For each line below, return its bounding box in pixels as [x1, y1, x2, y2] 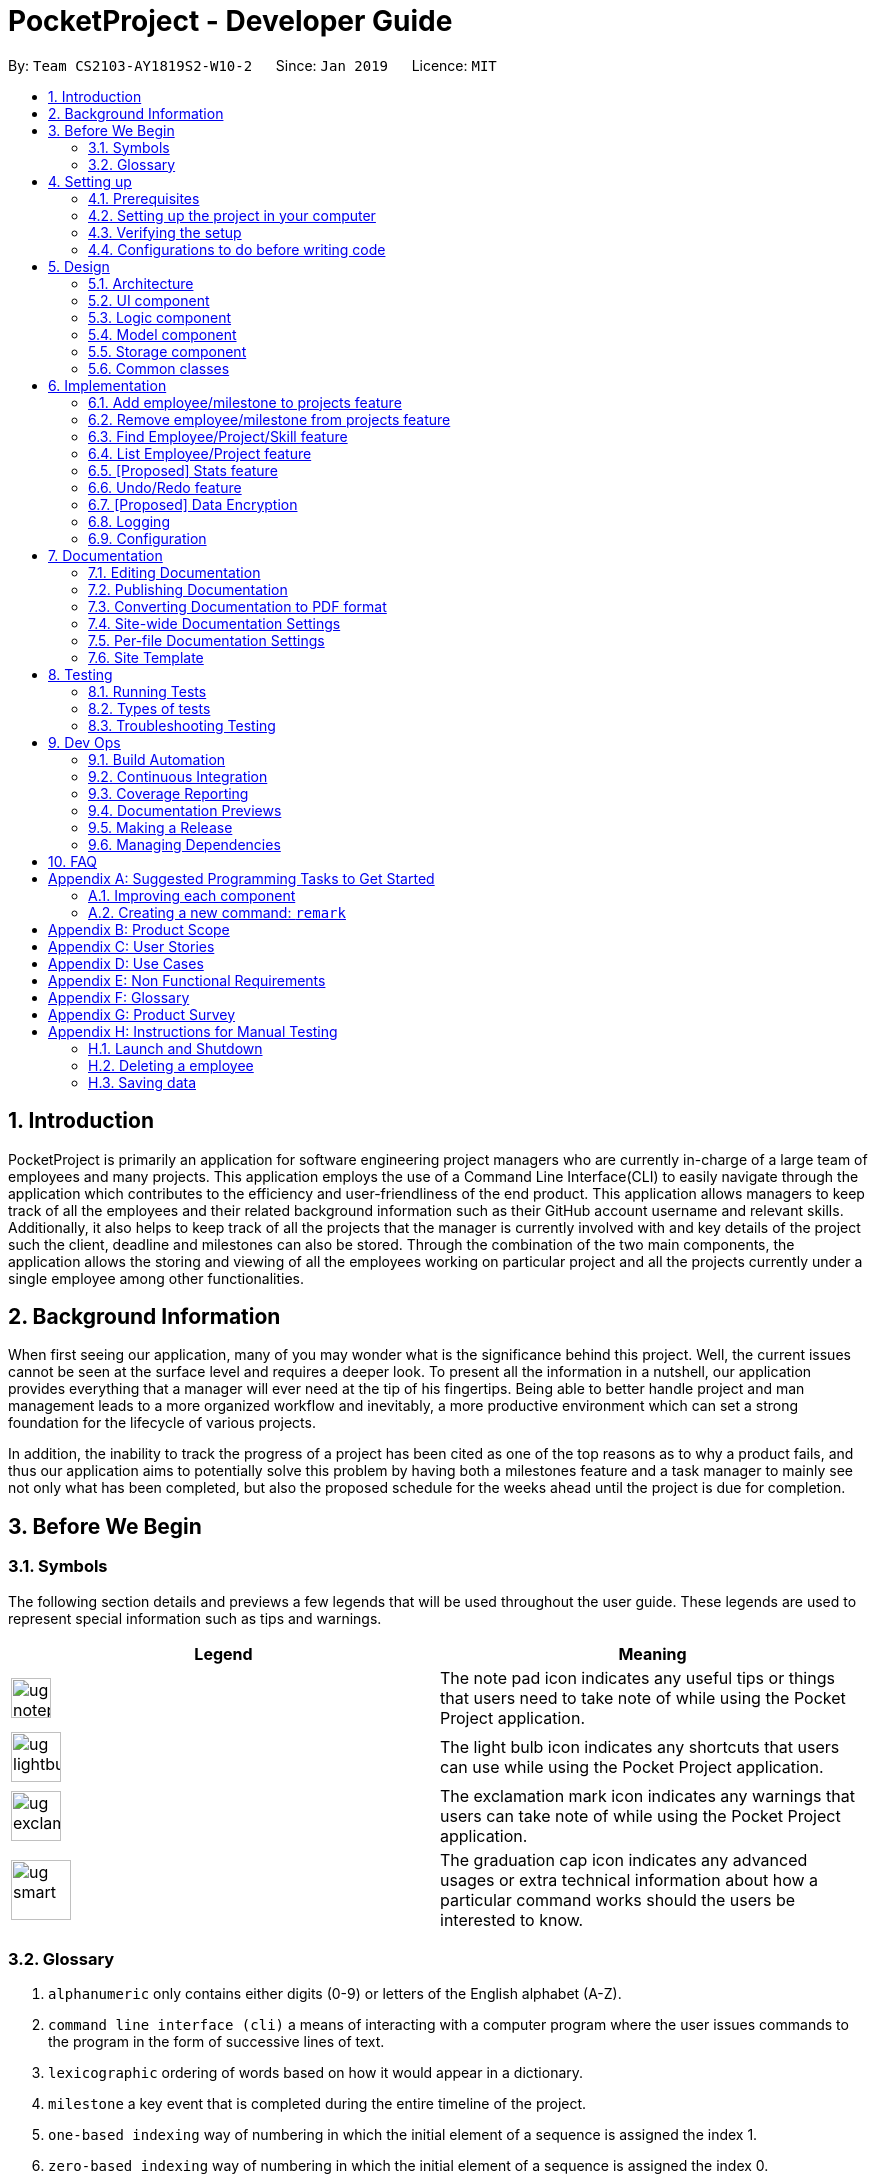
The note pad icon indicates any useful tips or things [440, 1667, 835, 1688]
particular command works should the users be [440, 1889, 796, 1910]
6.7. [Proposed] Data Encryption [88, 495, 298, 513]
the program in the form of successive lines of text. [48, 2033, 385, 2051]
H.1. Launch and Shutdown [88, 1039, 263, 1057]
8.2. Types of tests [88, 699, 211, 717]
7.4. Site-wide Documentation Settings [88, 614, 341, 632]
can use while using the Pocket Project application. [440, 1756, 824, 1777]
